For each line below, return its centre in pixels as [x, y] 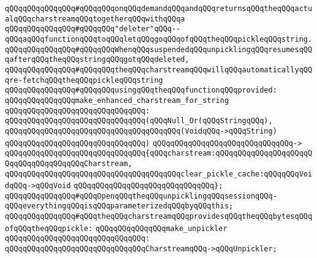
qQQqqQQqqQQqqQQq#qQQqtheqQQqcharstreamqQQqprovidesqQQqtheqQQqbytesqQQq [159, 217]
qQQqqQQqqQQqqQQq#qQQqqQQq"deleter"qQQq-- [93, 29]
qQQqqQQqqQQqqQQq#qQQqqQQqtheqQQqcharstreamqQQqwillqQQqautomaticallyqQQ [159, 70]
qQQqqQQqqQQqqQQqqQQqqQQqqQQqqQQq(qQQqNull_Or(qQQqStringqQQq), [139, 121]
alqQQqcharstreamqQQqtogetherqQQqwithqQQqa [95, 19]
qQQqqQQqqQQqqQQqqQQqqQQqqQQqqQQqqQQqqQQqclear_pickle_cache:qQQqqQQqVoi [159, 174]
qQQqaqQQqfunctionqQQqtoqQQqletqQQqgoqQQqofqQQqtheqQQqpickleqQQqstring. [159, 39]
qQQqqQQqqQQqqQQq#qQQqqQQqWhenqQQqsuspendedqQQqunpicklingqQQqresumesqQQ [159, 49]
